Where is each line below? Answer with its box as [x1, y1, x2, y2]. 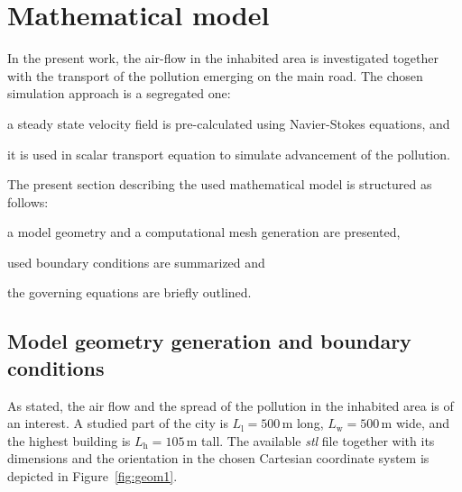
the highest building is [7, 431, 131, 450]
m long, [282, 414, 324, 433]
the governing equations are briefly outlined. [7, 283, 252, 302]
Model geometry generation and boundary [7, 327, 411, 355]
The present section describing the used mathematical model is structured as [7, 175, 432, 194]
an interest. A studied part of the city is [7, 414, 228, 433]
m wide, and [381, 414, 450, 433]
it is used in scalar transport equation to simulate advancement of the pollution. [7, 144, 450, 163]
